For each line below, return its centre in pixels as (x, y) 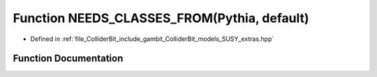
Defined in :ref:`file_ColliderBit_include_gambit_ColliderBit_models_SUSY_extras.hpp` (152, 39)
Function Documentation (68, 59)
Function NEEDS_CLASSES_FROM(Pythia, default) (161, 18)
